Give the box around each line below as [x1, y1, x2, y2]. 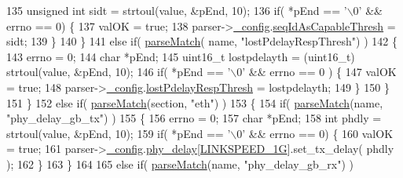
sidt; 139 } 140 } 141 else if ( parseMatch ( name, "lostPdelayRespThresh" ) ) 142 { [6, 33, 398, 49]
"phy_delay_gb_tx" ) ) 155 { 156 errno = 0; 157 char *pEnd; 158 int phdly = [6, 110, 382, 126]
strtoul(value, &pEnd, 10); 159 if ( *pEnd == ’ [6, 125, 231, 141]
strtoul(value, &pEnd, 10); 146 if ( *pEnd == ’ [6, 64, 231, 80]
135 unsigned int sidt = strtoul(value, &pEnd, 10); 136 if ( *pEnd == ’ [6, 2, 347, 18]
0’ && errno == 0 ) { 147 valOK [236, 64, 397, 80]
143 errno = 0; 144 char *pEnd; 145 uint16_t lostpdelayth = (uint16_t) [6, 48, 355, 64]
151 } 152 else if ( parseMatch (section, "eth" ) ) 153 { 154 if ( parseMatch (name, [6, 94, 383, 111]
